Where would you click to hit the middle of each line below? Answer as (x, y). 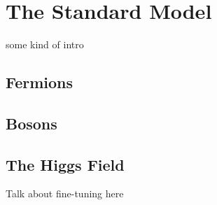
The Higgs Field (65, 164)
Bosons (31, 123)
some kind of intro (45, 44)
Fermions (40, 82)
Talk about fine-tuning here (65, 193)
